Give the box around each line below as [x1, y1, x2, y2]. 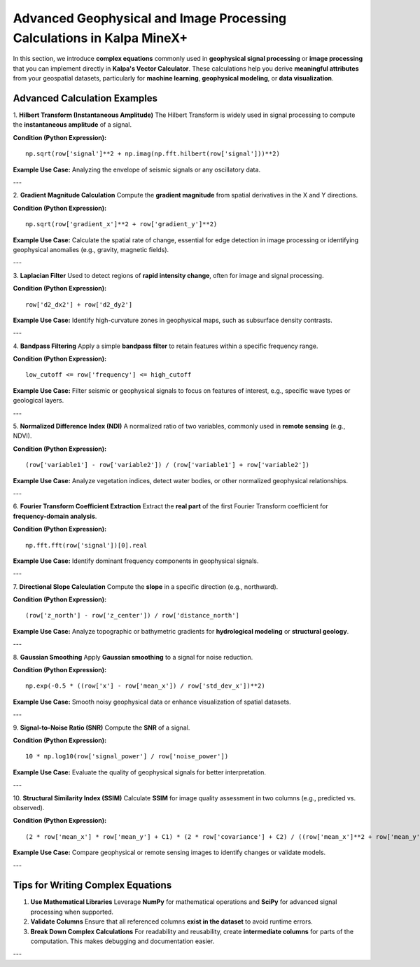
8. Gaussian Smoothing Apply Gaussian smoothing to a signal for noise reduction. [13, 653, 253, 661]
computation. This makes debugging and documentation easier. [30, 937, 215, 945]
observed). [13, 803, 45, 812]
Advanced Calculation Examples [13, 92, 157, 104]
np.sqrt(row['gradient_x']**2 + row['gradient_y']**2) [25, 221, 218, 228]
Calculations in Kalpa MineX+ [13, 30, 188, 46]
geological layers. [13, 396, 64, 405]
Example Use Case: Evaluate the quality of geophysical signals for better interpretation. [13, 767, 266, 777]
